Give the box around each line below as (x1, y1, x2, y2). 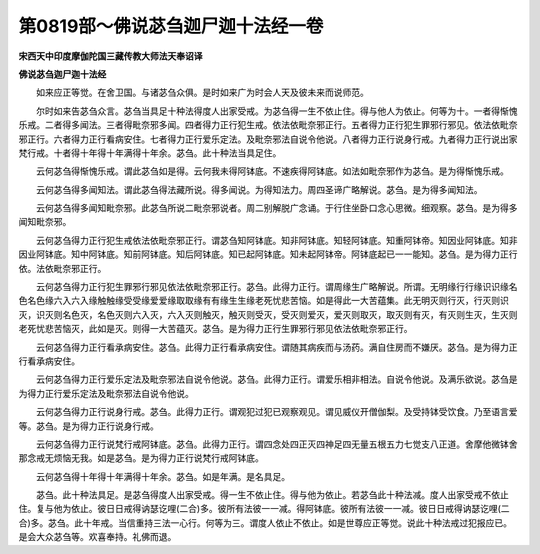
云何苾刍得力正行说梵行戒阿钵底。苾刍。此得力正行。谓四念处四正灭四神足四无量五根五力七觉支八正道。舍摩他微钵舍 (35, 438, 518, 450)
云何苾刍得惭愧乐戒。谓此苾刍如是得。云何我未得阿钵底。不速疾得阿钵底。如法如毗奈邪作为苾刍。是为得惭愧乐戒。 (35, 165, 509, 177)
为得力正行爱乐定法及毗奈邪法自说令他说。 (18, 387, 194, 399)
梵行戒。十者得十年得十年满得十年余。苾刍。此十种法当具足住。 (18, 146, 282, 159)
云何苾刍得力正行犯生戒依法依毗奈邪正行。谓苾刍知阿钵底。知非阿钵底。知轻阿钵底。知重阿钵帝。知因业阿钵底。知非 (35, 234, 518, 246)
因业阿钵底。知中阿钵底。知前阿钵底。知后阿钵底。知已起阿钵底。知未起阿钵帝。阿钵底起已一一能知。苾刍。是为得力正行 (18, 248, 518, 260)
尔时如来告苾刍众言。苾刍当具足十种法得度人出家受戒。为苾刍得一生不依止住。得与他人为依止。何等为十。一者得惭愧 (35, 105, 518, 117)
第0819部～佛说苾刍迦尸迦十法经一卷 (18, 15, 324, 37)
